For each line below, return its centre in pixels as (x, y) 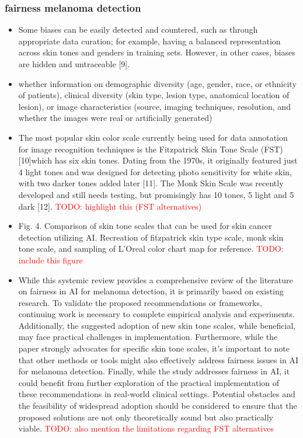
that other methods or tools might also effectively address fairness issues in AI (159, 359)
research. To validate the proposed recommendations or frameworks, (140, 302)
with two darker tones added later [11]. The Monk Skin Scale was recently (151, 183)
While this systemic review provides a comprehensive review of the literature (156, 279)
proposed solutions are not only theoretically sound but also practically (146, 417)
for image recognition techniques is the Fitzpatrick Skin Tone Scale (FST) (151, 149)
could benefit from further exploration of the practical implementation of (149, 382)
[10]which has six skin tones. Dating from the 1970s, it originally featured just (158, 160)
